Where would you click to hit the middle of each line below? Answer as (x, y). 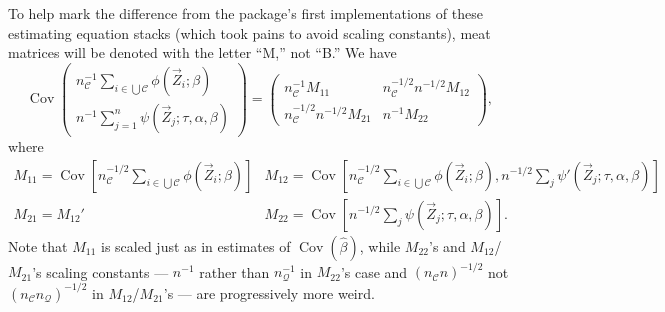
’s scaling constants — (100, 271)
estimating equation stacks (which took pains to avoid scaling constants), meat (249, 32)
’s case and (374, 271)
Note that (38, 245)
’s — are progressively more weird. (269, 292)
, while (380, 245)
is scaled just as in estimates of (196, 245)
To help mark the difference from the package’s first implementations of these (245, 13)
